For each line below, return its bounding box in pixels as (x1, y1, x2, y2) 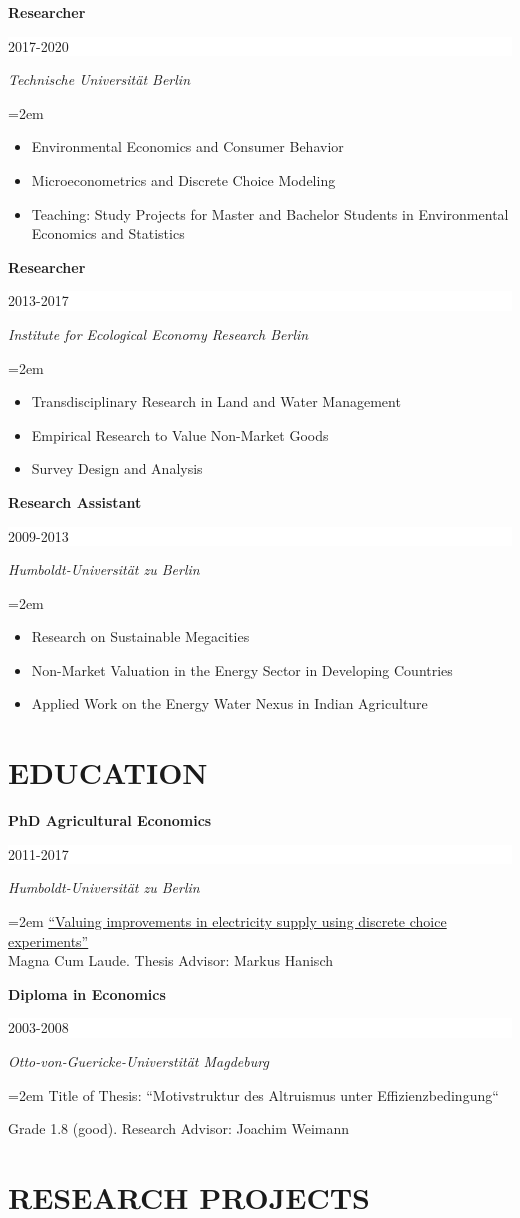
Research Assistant (8, 491, 142, 512)
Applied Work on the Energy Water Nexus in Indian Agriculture (31, 693, 428, 714)
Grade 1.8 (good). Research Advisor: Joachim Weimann (8, 1118, 350, 1139)
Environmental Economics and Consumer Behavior (31, 136, 344, 157)
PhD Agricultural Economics (8, 810, 212, 831)
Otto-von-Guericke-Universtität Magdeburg (8, 1050, 269, 1071)
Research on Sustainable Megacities (31, 626, 250, 647)
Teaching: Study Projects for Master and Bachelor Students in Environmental (31, 203, 509, 224)
